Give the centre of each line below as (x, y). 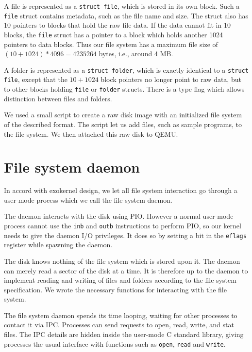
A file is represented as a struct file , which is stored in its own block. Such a (122, 6)
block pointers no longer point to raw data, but (171, 79)
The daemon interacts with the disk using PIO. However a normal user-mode (119, 216)
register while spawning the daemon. (58, 245)
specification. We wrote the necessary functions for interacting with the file (115, 289)
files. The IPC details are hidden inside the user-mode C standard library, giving (124, 334)
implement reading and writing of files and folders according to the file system (120, 280)
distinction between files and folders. (58, 98)
